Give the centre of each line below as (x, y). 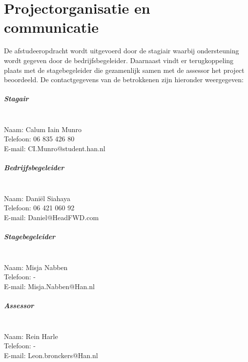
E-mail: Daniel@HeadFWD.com (52, 217)
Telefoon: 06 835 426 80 (39, 139)
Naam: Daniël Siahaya (37, 198)
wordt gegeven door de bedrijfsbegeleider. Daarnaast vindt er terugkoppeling (119, 60)
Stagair (16, 99)
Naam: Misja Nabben (36, 267)
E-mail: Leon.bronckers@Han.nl (51, 355)
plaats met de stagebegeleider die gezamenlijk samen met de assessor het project (124, 70)
